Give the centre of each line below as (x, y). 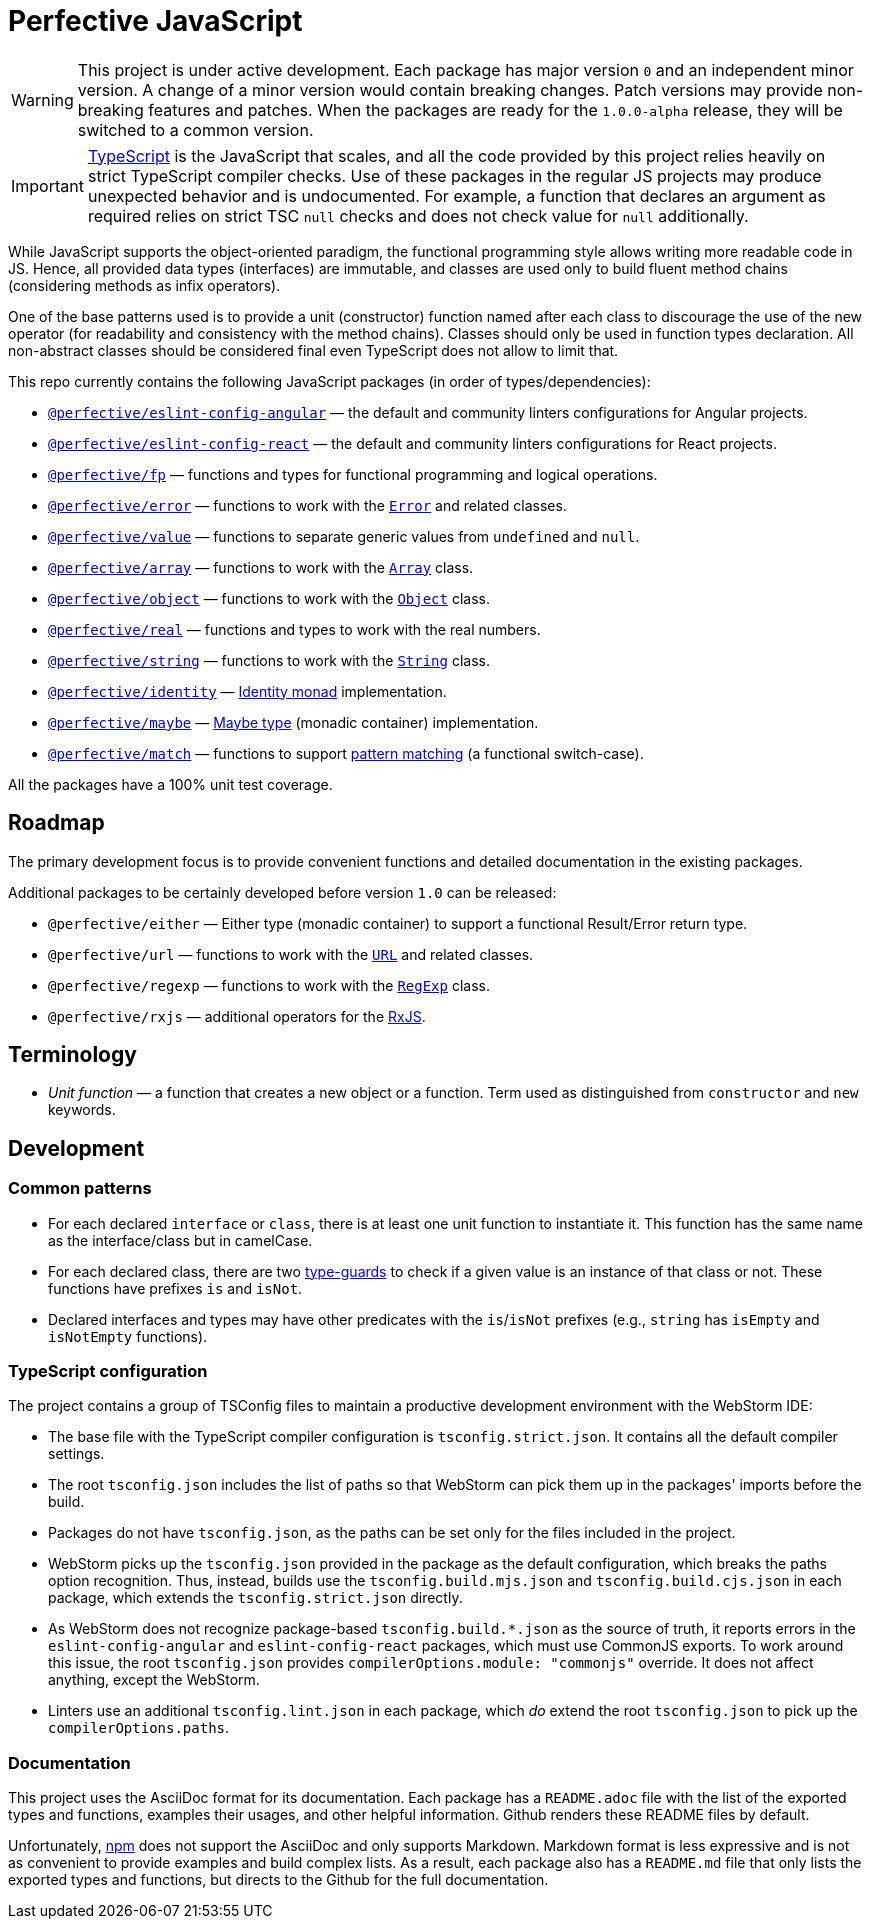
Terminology (72, 1055)
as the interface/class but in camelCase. (180, 1240)
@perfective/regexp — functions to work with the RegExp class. (269, 985)
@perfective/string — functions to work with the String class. (269, 660)
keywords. (82, 1110)
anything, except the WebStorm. (154, 1680)
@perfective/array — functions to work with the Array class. (261, 567)
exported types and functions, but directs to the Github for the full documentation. (278, 1880)
